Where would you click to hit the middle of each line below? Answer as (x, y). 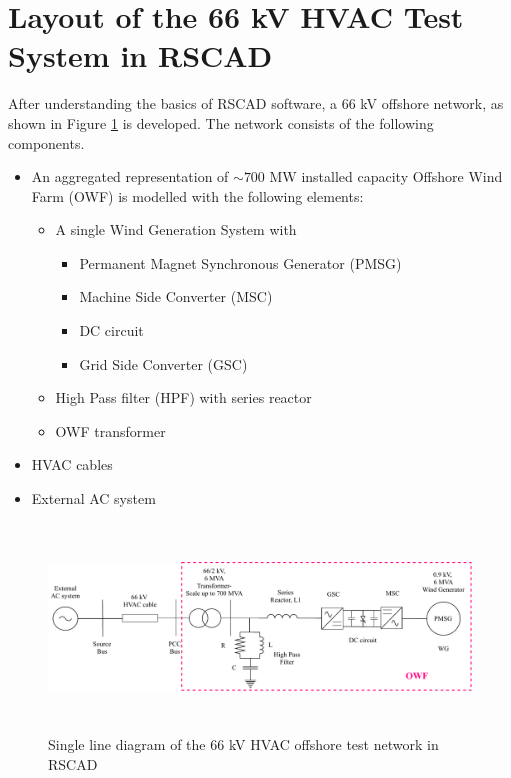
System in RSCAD (140, 55)
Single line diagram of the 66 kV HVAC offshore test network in (243, 744)
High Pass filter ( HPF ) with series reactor (183, 397)
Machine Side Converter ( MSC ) (176, 296)
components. (46, 142)
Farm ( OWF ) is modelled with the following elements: (197, 195)
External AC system (93, 498)
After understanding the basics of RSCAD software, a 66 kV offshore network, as (256, 103)
